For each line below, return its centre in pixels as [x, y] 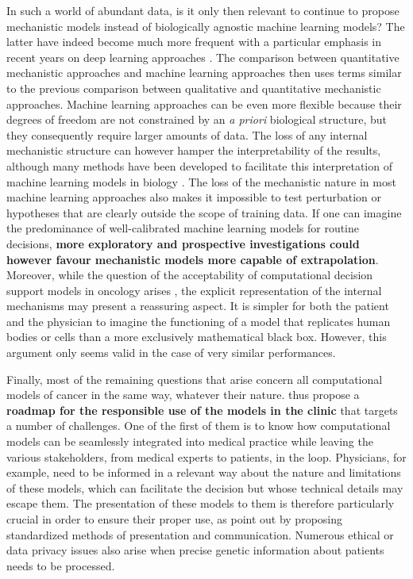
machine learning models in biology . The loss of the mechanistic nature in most [201, 181]
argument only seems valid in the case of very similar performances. [171, 353]
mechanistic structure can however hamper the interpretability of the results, [194, 150]
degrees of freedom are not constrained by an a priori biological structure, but [197, 119]
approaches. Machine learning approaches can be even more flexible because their [204, 104]
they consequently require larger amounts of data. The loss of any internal [187, 134]
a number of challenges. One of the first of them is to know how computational [199, 426]
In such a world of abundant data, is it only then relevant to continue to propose [203, 10]
